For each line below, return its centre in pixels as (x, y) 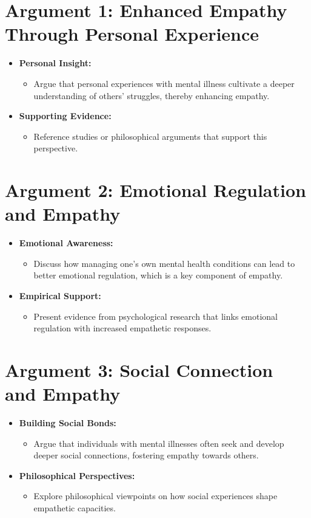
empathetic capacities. (75, 508)
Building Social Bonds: (68, 423)
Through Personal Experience (132, 34)
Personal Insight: (55, 63)
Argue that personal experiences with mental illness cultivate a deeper (164, 83)
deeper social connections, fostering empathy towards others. (146, 455)
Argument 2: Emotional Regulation (155, 190)
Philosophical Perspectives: (77, 475)
